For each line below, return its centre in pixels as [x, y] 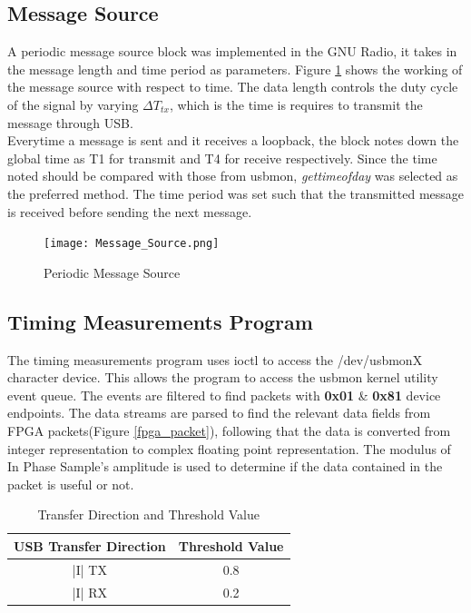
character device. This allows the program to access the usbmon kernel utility [223, 377]
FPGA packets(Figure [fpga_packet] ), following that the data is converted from [229, 430]
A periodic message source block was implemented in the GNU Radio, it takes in [232, 51]
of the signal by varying [73, 104]
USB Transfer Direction [90, 545]
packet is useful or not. [71, 484]
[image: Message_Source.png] [132, 244]
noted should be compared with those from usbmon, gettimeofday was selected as [233, 176]
